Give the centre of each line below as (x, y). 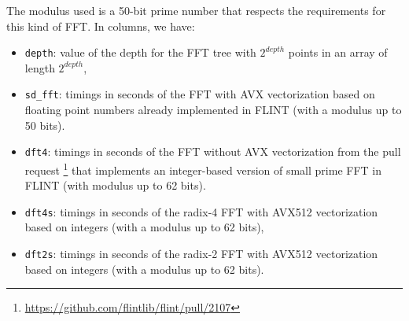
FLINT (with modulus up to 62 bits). (115, 185)
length (40, 67)
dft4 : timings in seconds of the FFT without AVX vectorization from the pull (213, 151)
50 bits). (45, 125)
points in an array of (338, 52)
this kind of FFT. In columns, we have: (101, 26)
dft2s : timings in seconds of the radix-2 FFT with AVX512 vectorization (201, 254)
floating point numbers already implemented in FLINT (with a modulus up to (213, 110)
